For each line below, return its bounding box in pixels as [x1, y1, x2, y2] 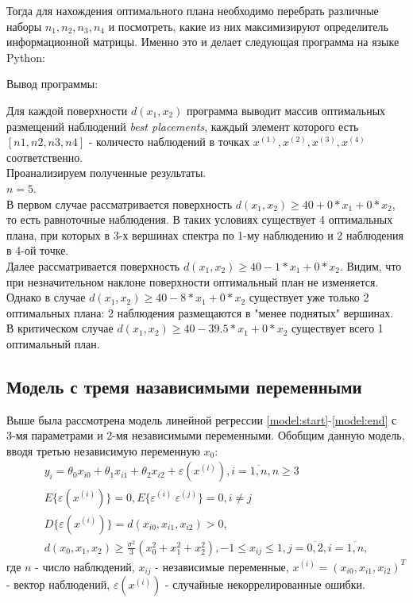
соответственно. [6, 148, 83, 165]
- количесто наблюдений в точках [88, 133, 250, 150]
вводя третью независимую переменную [6, 442, 200, 459]
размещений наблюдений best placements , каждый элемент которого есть [6, 117, 359, 134]
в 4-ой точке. [6, 242, 69, 259]
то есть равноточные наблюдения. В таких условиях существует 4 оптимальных [6, 211, 393, 228]
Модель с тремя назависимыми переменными [6, 374, 362, 398]
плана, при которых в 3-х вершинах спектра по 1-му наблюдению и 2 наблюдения [6, 226, 403, 243]
